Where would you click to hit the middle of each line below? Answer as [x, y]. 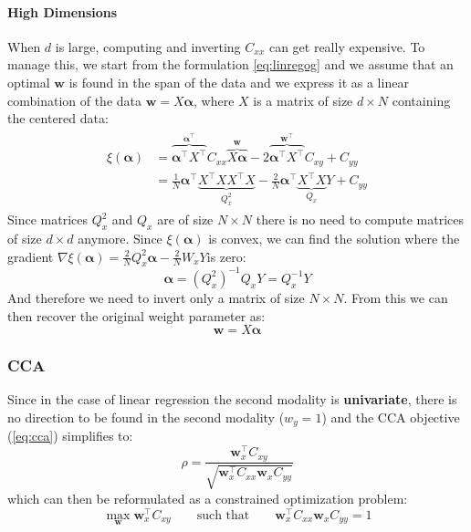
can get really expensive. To [347, 46]
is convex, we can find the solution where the [334, 239]
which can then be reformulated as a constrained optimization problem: [208, 498]
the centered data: [58, 118]
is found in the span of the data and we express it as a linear [239, 82]
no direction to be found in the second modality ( [146, 417]
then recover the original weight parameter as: [136, 315]
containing [421, 100]
